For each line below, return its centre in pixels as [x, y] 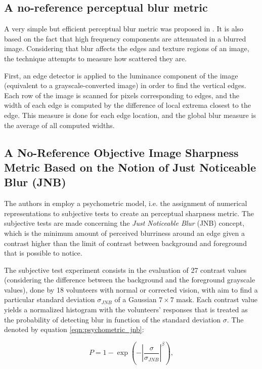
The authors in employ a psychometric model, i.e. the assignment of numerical [126, 203]
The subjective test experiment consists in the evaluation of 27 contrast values [125, 270]
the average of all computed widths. [59, 125]
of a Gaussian [136, 299]
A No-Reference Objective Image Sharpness [121, 152]
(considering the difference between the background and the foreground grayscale [130, 280]
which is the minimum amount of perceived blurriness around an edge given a [124, 233]
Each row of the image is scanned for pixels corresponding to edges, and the [122, 95]
